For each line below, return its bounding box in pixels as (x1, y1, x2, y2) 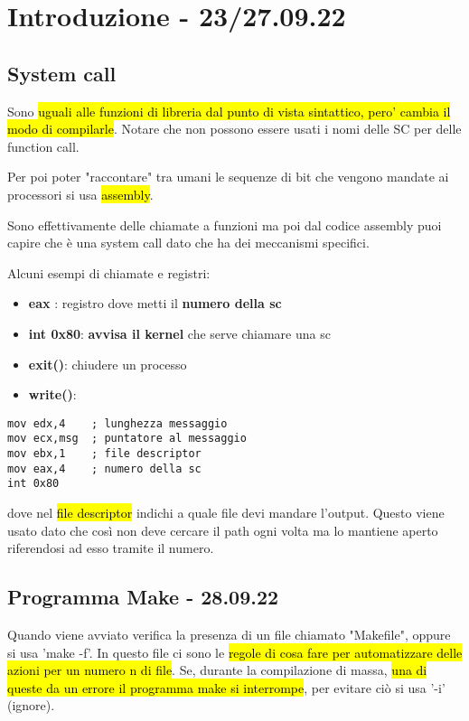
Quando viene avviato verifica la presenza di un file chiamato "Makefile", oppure (7, 624, 451, 643)
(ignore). (7, 696, 55, 715)
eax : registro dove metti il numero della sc (28, 294, 282, 313)
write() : (28, 385, 77, 404)
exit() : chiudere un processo (28, 354, 187, 373)
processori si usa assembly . (7, 184, 154, 203)
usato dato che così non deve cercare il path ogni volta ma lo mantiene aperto (7, 520, 438, 539)
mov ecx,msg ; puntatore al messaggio (7, 432, 247, 445)
